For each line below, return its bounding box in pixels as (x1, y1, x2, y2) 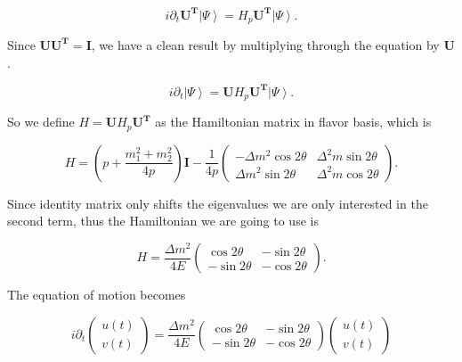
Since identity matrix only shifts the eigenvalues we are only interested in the (7, 193, 428, 212)
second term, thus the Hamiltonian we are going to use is (7, 211, 319, 230)
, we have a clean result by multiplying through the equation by (91, 35, 440, 53)
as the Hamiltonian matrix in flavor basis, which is (155, 112, 432, 131)
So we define (7, 112, 75, 131)
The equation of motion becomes (7, 285, 186, 304)
